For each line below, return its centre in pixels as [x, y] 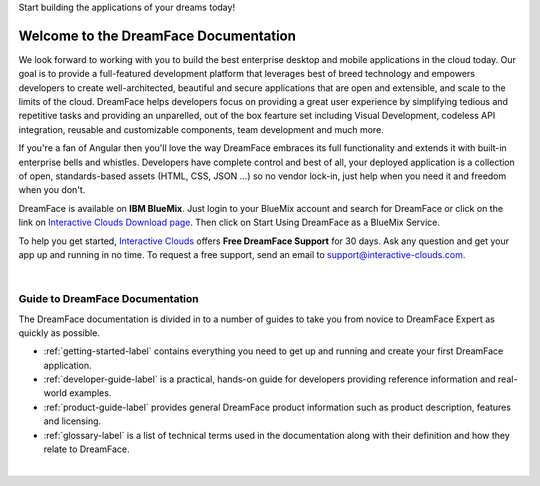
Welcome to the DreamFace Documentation [157, 35]
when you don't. [52, 190]
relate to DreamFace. [86, 449]
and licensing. [72, 421]
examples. [90, 393]
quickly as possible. [59, 332]
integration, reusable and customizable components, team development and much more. [201, 129]
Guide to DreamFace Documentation [108, 299]
